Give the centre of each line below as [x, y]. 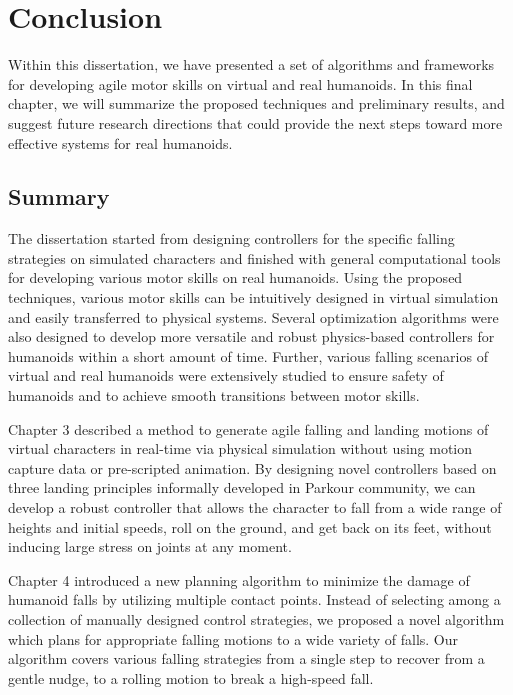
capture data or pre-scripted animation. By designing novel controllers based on [252, 467]
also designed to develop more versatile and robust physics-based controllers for [251, 336]
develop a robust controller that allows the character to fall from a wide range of [255, 507]
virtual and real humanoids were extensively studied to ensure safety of [226, 375]
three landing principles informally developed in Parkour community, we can [242, 487]
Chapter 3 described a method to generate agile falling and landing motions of [248, 428]
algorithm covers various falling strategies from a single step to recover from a [246, 658]
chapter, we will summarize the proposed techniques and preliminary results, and [256, 103]
